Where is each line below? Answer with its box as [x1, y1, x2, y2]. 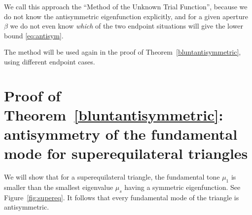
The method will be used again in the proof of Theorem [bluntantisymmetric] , [4, 47, 241, 57]
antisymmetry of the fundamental [4, 124, 238, 144]
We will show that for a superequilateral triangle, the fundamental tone [4, 172, 220, 182]
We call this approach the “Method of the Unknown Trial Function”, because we [4, 1, 248, 11]
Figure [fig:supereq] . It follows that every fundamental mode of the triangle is [4, 192, 239, 202]
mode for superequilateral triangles [4, 143, 248, 163]
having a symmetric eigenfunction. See [124, 182, 241, 192]
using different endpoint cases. [4, 56, 95, 66]
